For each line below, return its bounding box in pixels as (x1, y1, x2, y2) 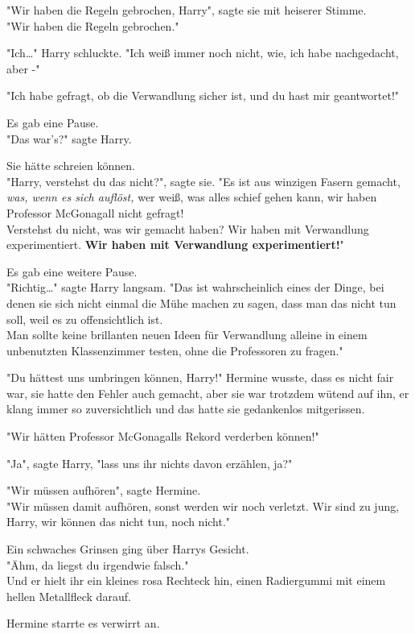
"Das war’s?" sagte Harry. (6, 130, 132, 147)
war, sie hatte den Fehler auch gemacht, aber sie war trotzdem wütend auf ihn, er (6, 384, 409, 401)
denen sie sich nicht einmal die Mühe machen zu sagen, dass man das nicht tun (6, 294, 397, 311)
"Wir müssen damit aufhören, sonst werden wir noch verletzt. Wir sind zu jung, (6, 497, 400, 514)
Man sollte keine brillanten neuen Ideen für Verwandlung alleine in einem (6, 326, 368, 343)
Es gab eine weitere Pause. (6, 263, 138, 280)
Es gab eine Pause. (6, 114, 99, 131)
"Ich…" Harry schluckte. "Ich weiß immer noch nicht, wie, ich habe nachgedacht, (6, 44, 399, 61)
